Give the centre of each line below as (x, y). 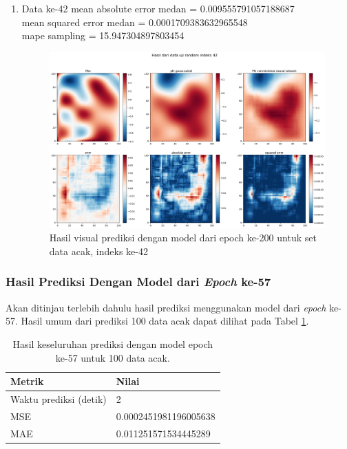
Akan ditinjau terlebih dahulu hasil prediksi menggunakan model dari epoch (166, 307)
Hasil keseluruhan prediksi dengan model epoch (113, 343)
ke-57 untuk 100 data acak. (113, 357)
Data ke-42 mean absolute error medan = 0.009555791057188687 (158, 8)
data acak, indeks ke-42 (98, 251)
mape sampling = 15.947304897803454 (103, 35)
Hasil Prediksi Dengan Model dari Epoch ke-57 (138, 282)
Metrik (27, 381)
